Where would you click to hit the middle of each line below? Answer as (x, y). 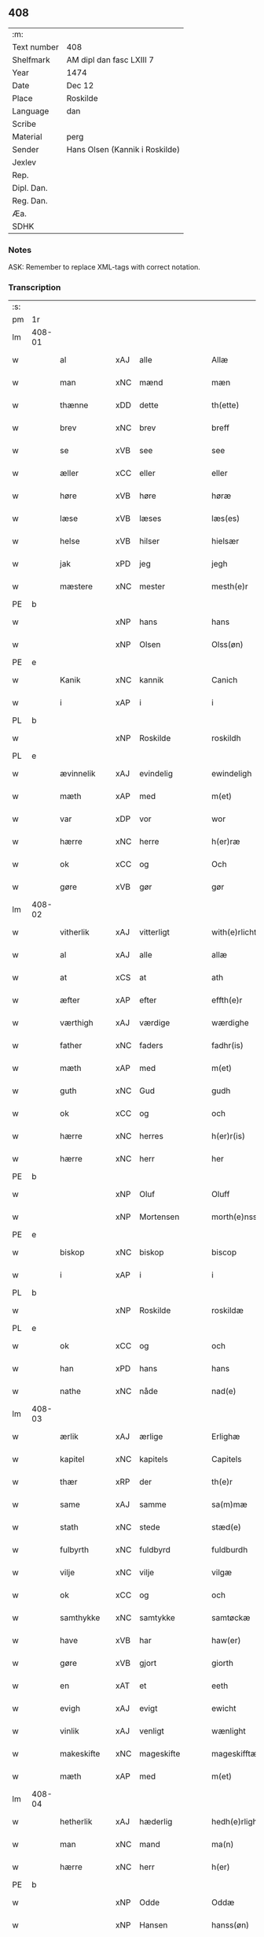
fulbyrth (75, 1550)
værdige (154, 1023)
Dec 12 (80, 85)
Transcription (35, 288)
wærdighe (230, 1023)
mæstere (76, 586)
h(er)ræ (226, 842)
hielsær (225, 541)
